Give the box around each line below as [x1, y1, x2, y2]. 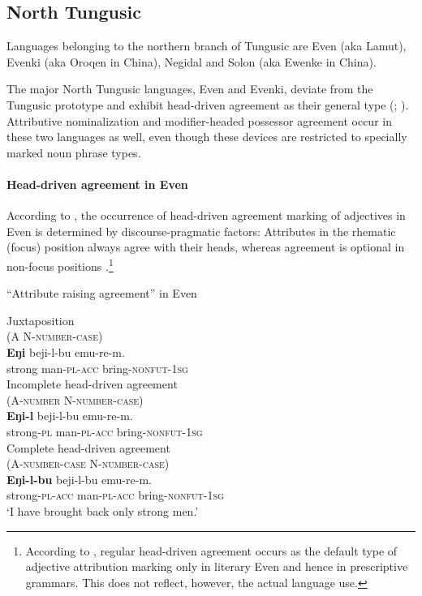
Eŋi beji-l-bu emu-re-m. [6, 343, 125, 360]
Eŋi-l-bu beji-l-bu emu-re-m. [6, 470, 152, 487]
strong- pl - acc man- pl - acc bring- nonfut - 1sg [6, 487, 224, 504]
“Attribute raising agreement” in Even [6, 285, 197, 302]
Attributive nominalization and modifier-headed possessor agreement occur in [6, 112, 392, 129]
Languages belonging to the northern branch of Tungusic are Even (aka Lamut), [6, 37, 407, 54]
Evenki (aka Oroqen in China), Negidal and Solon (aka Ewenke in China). [6, 53, 377, 70]
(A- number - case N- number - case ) [6, 455, 170, 472]
